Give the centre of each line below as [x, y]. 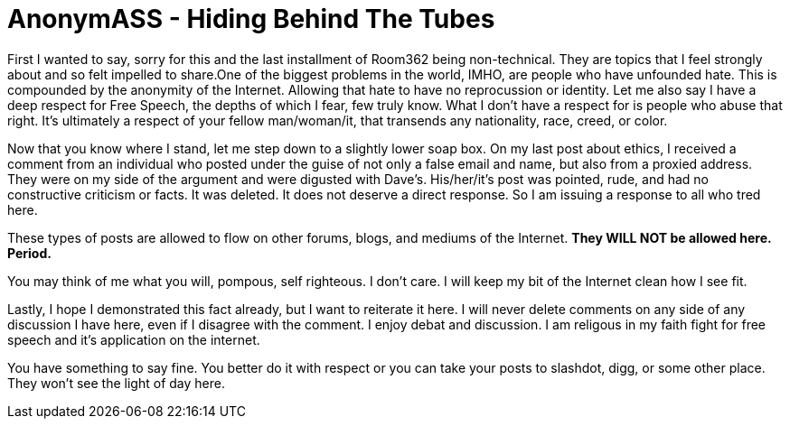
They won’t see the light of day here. [116, 383]
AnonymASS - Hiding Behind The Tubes [251, 19]
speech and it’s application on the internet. [134, 339]
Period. [29, 253]
